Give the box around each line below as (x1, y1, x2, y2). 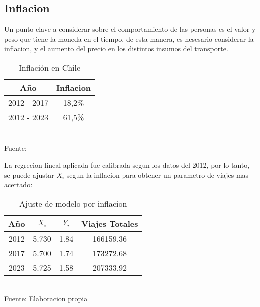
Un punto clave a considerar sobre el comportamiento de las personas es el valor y (4, 24, 256, 34)
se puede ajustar (4, 169, 54, 180)
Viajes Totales (81, 217, 138, 229)
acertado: (4, 179, 33, 190)
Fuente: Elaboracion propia (4, 293, 88, 303)
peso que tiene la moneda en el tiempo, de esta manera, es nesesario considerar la (4, 33, 254, 44)
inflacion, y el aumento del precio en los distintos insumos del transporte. (4, 43, 228, 54)
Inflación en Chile (18, 61, 81, 73)
